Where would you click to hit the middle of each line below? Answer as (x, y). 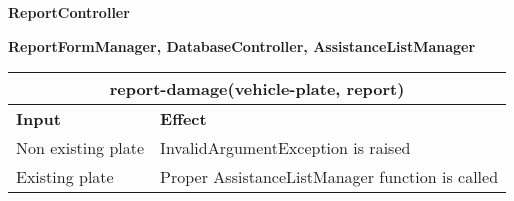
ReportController (69, 12)
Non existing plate (80, 148)
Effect (183, 119)
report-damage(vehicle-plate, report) (257, 89)
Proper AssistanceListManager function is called (329, 177)
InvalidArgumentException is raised (285, 148)
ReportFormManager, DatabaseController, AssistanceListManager (242, 45)
